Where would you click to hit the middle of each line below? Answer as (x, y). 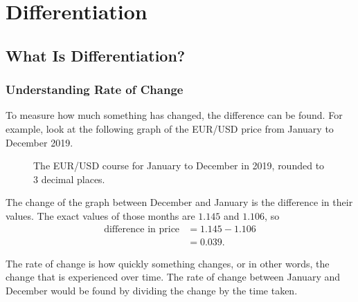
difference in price (142, 229)
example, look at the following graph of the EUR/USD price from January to (170, 128)
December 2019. (39, 142)
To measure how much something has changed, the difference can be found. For (174, 115)
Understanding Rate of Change (95, 89)
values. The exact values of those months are (100, 215)
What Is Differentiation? (96, 55)
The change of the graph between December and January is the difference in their (179, 202)
